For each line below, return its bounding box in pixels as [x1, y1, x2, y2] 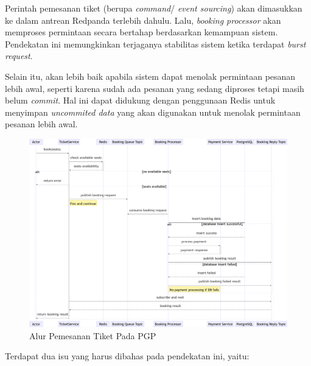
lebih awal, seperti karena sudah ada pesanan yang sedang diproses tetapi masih [5, 82, 304, 94]
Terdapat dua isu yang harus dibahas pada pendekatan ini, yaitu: [5, 350, 250, 362]
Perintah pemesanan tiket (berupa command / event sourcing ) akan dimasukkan [5, 2, 302, 14]
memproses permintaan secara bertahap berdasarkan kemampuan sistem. [5, 26, 278, 38]
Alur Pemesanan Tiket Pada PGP [29, 329, 156, 342]
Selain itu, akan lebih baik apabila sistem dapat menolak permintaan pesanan [5, 69, 296, 82]
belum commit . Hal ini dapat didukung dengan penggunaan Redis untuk [5, 94, 276, 107]
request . [5, 49, 33, 62]
